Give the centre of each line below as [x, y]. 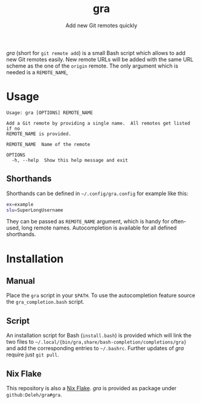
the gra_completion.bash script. [45, 302]
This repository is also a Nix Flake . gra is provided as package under [91, 388]
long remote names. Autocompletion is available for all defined [99, 228]
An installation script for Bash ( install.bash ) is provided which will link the [99, 335]
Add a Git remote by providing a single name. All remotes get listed [98, 123]
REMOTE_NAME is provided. [39, 134]
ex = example [20, 204]
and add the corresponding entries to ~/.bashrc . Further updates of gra [95, 348]
